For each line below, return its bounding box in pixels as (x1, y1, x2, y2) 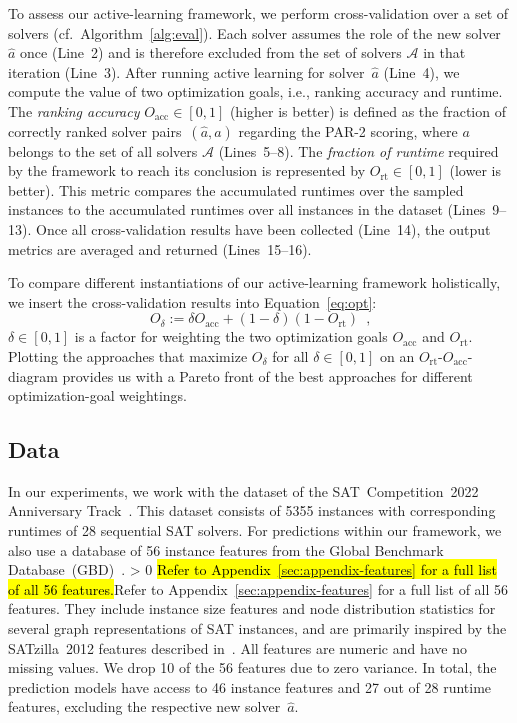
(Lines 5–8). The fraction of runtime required (218, 140, 499, 161)
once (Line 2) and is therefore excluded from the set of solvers (20, 42, 402, 63)
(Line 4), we (383, 61, 460, 82)
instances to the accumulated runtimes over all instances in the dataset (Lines (8, 199, 486, 220)
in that (423, 42, 466, 63)
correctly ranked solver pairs (8, 120, 182, 141)
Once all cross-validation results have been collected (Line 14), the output (35, 218, 491, 239)
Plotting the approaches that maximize (8, 345, 248, 366)
